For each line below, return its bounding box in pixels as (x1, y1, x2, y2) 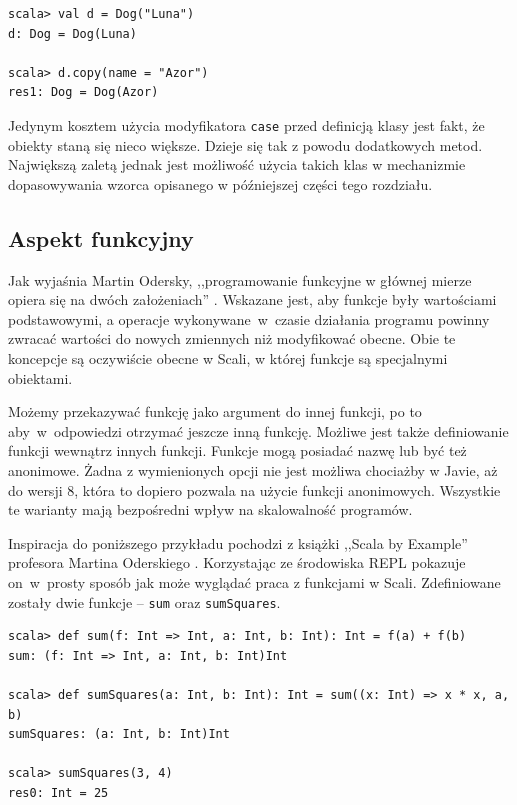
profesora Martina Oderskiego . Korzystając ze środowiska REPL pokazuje (8, 552, 466, 573)
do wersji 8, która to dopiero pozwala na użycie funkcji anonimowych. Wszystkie (8, 479, 501, 500)
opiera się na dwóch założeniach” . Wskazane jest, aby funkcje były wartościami (8, 289, 497, 310)
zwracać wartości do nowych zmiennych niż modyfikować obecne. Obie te (8, 328, 456, 349)
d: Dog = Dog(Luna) (8, 26, 137, 41)
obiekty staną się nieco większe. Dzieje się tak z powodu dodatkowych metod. (8, 134, 483, 155)
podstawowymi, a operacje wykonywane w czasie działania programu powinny (8, 308, 490, 329)
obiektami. (8, 367, 73, 388)
